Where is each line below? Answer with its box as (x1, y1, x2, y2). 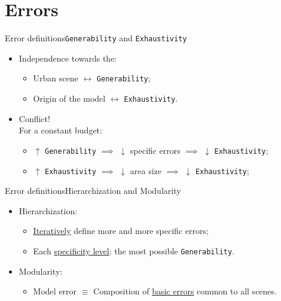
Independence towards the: (19, 51, 117, 64)
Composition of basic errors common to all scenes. (93, 285, 277, 297)
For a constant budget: (19, 124, 102, 136)
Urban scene (33, 72, 78, 84)
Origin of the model (33, 92, 106, 105)
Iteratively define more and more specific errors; (33, 224, 209, 237)
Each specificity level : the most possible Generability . (33, 244, 235, 257)
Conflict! (19, 112, 50, 124)
